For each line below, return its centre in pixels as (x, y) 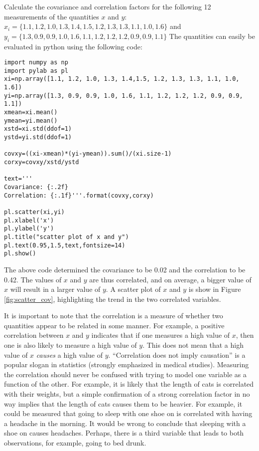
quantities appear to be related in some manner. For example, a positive (114, 325)
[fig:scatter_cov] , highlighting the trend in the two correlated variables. (113, 299)
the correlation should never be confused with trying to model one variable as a (125, 374)
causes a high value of (69, 354)
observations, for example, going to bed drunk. (75, 443)
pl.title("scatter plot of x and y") (66, 237)
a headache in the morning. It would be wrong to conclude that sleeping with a (125, 423)
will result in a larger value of (55, 289)
